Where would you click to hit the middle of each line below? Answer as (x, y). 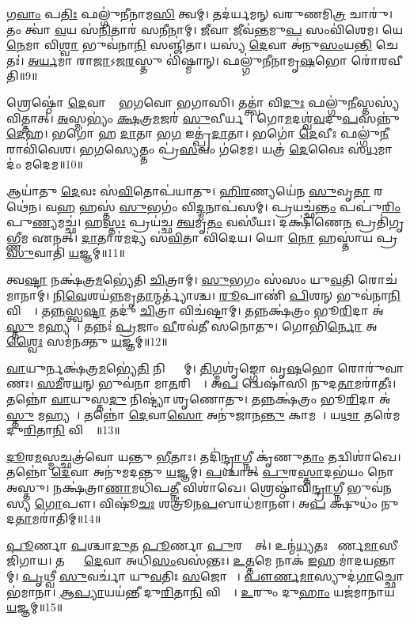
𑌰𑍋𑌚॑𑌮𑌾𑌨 (378, 279)
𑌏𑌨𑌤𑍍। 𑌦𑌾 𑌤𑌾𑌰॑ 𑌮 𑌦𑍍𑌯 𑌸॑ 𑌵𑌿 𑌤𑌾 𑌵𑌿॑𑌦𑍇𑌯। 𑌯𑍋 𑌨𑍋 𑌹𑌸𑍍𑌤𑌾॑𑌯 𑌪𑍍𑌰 (215, 237)
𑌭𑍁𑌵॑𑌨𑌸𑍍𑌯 (369, 488)
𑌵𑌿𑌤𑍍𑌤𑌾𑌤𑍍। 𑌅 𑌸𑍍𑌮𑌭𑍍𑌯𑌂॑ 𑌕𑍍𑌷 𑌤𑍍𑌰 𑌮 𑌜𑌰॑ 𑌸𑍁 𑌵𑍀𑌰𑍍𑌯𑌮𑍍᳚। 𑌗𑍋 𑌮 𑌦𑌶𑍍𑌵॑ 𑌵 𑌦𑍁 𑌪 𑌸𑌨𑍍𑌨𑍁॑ (203, 117)
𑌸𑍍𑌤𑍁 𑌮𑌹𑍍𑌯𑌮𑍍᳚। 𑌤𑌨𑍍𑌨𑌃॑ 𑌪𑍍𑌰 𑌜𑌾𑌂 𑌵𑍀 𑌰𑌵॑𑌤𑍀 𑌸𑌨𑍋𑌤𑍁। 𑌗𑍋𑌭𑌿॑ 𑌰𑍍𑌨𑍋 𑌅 (192, 325)
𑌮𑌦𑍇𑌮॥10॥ (54, 164)
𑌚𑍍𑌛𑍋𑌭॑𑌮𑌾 (389, 576)
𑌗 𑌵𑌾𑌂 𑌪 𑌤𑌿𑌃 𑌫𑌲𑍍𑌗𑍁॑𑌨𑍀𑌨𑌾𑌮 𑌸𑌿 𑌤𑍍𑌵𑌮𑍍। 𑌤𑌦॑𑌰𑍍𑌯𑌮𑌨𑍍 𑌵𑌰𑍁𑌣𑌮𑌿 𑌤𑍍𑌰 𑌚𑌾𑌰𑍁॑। (200, 13)
